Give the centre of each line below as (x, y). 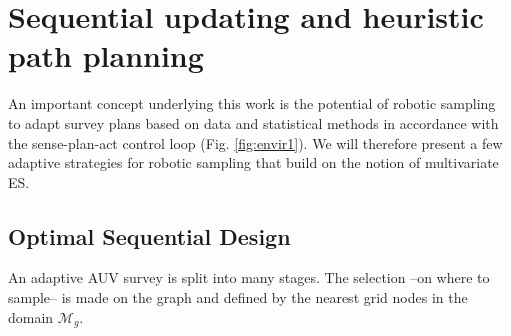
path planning (106, 55)
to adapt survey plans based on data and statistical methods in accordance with (253, 122)
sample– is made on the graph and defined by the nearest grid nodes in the (238, 297)
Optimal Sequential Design (149, 235)
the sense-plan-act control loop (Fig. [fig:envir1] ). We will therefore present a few (255, 142)
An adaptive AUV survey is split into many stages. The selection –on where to (249, 277)
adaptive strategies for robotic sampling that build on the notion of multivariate (253, 162)
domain (31, 316)
